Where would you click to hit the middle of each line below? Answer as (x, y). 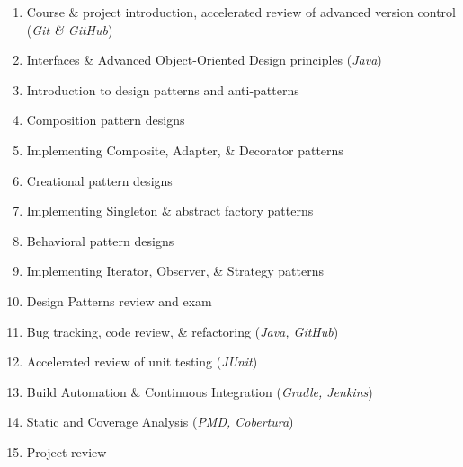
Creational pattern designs (99, 180)
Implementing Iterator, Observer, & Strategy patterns (175, 271)
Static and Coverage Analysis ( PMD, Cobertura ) (160, 422)
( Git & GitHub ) (70, 29)
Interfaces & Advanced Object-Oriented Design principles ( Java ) (204, 60)
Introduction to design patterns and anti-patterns (163, 89)
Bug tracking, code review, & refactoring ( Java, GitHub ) (183, 331)
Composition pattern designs (106, 120)
